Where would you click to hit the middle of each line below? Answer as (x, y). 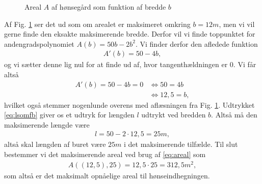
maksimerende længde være (47, 124)
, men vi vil (237, 24)
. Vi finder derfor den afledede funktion (196, 43)
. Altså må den (234, 115)
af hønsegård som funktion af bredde (109, 7)
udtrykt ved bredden (174, 115)
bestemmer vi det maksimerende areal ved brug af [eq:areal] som (105, 154)
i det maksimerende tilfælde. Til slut (181, 144)
